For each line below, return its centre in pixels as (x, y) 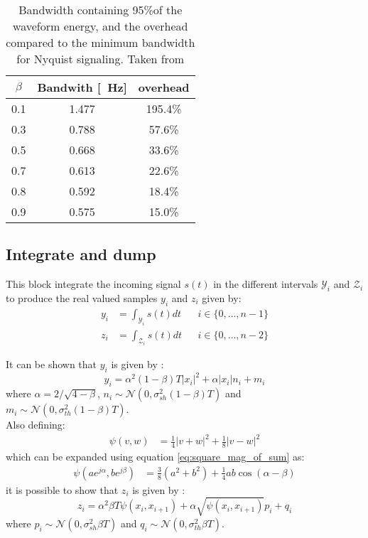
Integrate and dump (81, 254)
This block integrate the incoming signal (93, 284)
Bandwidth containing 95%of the (101, 10)
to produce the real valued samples (82, 298)
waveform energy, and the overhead (101, 26)
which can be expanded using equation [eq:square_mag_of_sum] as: (155, 457)
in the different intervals (266, 284)
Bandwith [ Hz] (82, 87)
